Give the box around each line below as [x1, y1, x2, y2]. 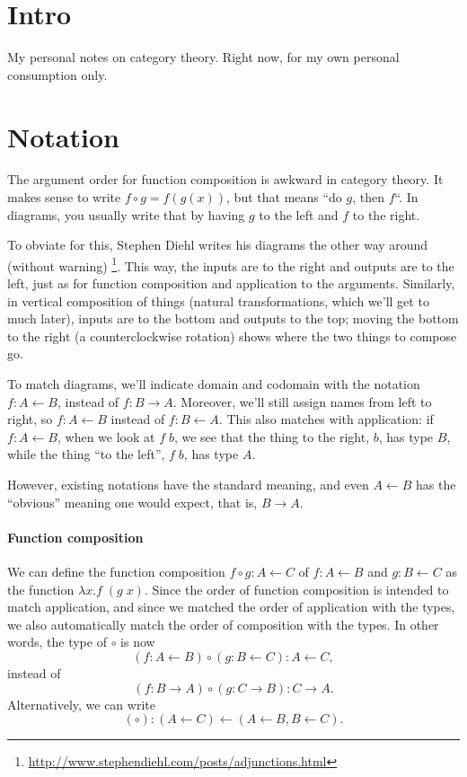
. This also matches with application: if [218, 410, 434, 428]
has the [416, 475, 456, 493]
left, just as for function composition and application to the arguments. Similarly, [7, 274, 455, 293]
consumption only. [7, 65, 108, 84]
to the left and [259, 205, 339, 224]
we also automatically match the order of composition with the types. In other [7, 614, 439, 633]
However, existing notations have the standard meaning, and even [7, 475, 369, 493]
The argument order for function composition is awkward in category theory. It [7, 170, 444, 189]
